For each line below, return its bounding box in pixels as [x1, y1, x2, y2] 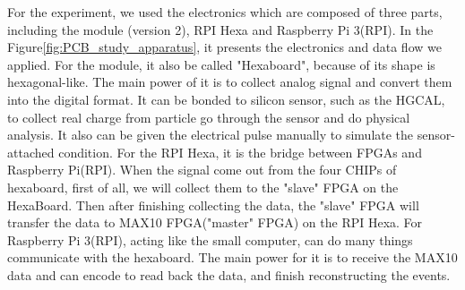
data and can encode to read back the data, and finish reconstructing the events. [7, 265, 451, 284]
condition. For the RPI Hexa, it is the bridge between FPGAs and [58, 142, 422, 161]
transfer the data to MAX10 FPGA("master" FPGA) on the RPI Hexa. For [7, 213, 423, 232]
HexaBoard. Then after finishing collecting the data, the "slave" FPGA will [7, 195, 419, 214]
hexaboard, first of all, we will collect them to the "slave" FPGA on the [7, 177, 399, 196]
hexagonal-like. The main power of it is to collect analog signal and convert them [7, 72, 452, 91]
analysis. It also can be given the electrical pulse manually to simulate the [7, 125, 414, 144]
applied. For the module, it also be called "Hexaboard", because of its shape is [7, 55, 435, 73]
